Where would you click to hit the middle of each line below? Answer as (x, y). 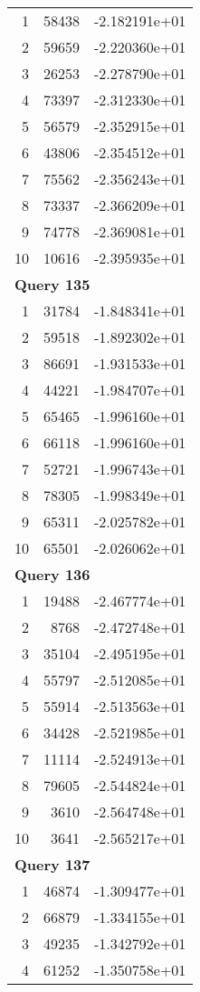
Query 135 (52, 284)
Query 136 (52, 574)
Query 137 (52, 864)
